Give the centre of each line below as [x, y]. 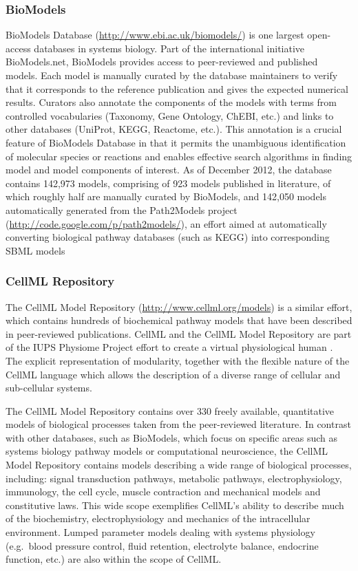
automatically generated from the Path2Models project [122, 209]
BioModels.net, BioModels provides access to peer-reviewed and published [162, 62]
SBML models [35, 250]
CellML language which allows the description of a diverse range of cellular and [173, 374]
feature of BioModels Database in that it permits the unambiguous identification [176, 142]
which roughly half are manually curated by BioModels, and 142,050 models [166, 196]
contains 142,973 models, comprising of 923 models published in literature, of [168, 183]
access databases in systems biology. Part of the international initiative [155, 48]
